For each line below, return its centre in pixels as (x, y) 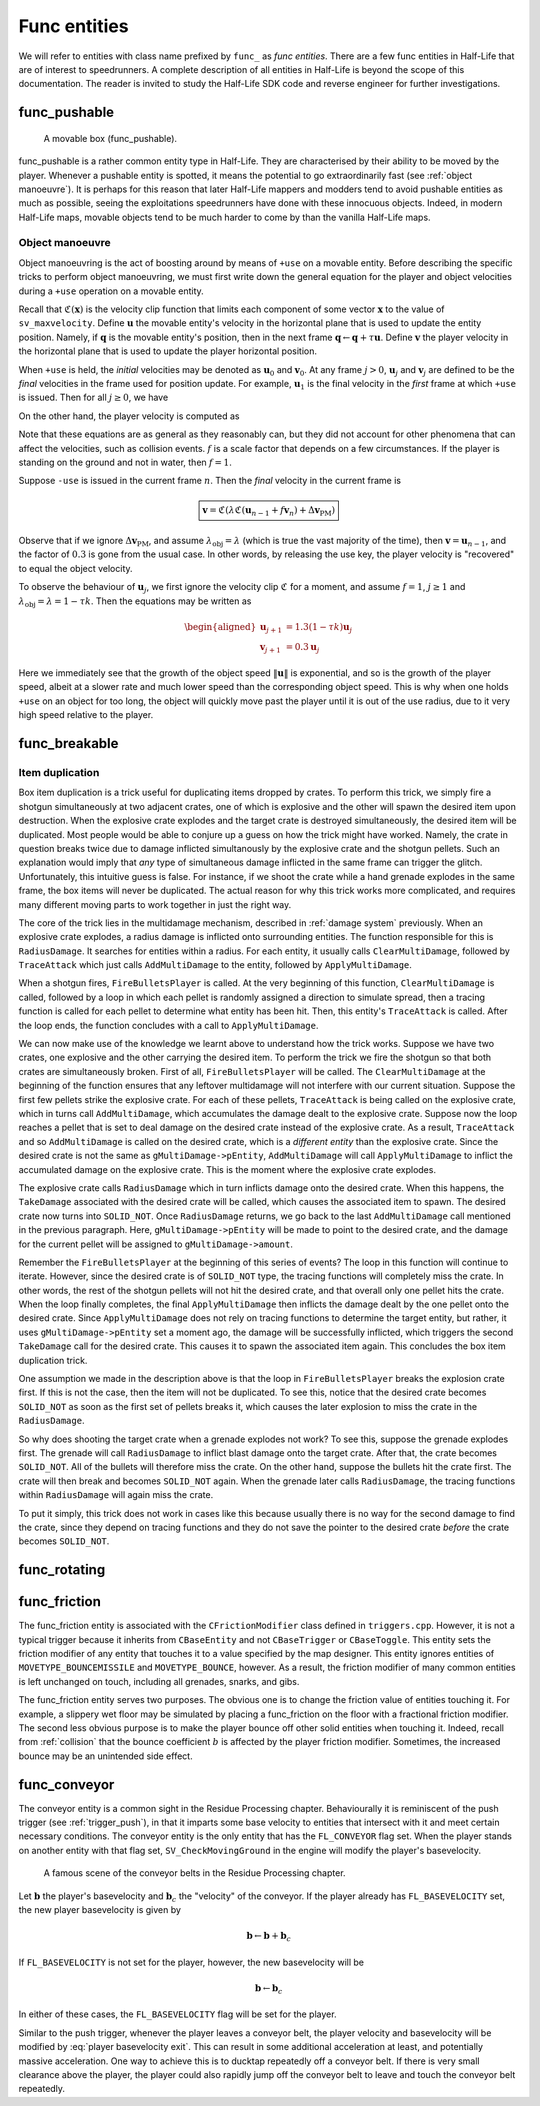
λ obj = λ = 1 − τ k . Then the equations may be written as (135, 602)
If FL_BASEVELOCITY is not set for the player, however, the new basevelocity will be (191, 1962)
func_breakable (68, 743)
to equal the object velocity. (76, 568)
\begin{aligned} (220, 626)
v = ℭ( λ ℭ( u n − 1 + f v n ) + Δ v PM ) (268, 512)
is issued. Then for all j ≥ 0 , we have (93, 397)
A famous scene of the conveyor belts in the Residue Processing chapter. (194, 1873)
